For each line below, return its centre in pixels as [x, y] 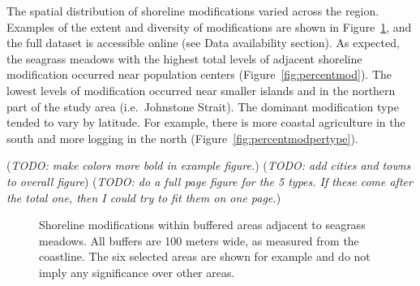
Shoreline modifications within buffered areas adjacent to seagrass [202, 225]
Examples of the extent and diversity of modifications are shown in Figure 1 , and [209, 26]
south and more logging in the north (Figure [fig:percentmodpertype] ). [182, 138]
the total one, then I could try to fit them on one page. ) [144, 197]
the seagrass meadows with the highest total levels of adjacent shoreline [184, 58]
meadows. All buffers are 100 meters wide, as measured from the [199, 240]
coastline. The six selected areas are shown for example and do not [205, 256]
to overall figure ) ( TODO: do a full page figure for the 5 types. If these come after [210, 181]
